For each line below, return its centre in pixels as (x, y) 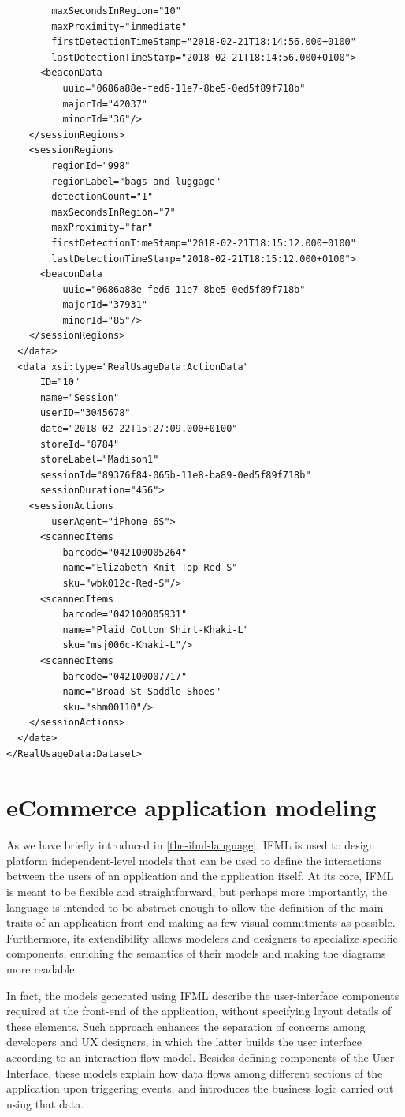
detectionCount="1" (102, 197)
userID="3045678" (85, 413)
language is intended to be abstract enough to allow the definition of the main (195, 907)
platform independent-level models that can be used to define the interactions (194, 860)
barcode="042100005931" (125, 615)
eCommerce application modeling (191, 807)
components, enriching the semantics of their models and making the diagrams (196, 953)
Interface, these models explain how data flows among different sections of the (195, 1072)
